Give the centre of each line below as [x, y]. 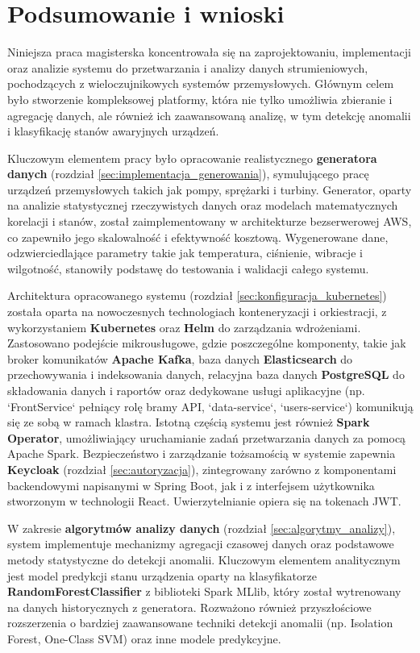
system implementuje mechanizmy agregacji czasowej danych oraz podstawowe [201, 544]
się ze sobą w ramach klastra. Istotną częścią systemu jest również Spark [189, 422]
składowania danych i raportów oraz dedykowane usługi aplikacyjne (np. [186, 390]
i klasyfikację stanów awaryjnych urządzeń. [113, 131]
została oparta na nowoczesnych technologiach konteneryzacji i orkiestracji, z [197, 312]
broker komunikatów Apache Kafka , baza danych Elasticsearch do [180, 358]
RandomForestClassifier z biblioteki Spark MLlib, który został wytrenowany [204, 591]
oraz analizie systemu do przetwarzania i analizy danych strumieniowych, [188, 67]
